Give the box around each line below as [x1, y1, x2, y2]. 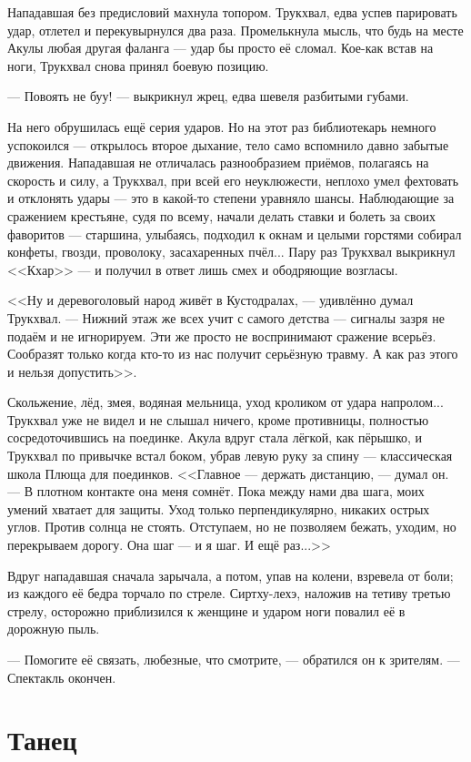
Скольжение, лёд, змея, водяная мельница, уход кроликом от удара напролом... [7, 392, 444, 411]
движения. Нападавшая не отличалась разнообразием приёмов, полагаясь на [7, 153, 429, 172]
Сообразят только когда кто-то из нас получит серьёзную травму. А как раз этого [7, 344, 458, 363]
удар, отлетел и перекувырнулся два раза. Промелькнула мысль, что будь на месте [7, 20, 464, 39]
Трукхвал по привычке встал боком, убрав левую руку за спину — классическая [7, 446, 453, 465]
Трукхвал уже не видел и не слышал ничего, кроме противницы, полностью [7, 410, 429, 429]
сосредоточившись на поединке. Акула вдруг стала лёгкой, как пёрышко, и [7, 428, 423, 447]
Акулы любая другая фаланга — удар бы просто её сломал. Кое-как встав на [7, 38, 434, 57]
